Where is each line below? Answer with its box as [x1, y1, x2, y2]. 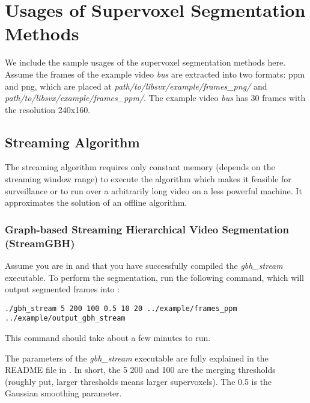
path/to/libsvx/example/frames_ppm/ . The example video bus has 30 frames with [5, 91, 306, 104]
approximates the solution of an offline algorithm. [5, 196, 187, 209]
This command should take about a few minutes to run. [5, 331, 211, 344]
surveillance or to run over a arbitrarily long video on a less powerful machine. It [5, 184, 302, 197]
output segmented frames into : [5, 283, 120, 295]
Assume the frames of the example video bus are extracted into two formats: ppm [5, 67, 305, 80]
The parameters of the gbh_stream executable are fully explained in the [5, 351, 269, 364]
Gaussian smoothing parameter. [5, 387, 122, 399]
